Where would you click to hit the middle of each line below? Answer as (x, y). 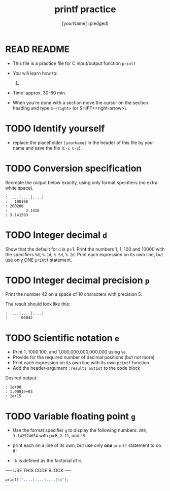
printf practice (85, 9)
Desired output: (22, 378)
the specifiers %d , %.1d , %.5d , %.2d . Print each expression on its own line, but (84, 254)
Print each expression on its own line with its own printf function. (81, 363)
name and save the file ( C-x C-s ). (47, 148)
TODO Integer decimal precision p (77, 280)
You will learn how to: (35, 73)
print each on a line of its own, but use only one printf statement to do (87, 445)
